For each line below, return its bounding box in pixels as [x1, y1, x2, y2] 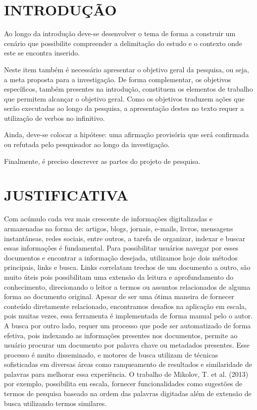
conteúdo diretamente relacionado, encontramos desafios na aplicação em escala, [4, 301, 247, 311]
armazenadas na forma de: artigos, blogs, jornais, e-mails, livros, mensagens [4, 223, 233, 233]
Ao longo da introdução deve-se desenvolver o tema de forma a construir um [4, 28, 236, 39]
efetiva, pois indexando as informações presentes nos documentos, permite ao [4, 330, 238, 340]
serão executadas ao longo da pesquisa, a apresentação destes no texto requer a [4, 103, 244, 113]
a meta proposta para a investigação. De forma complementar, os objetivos [4, 74, 231, 84]
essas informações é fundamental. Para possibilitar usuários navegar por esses [4, 243, 239, 253]
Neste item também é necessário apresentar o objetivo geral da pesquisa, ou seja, [4, 64, 249, 74]
